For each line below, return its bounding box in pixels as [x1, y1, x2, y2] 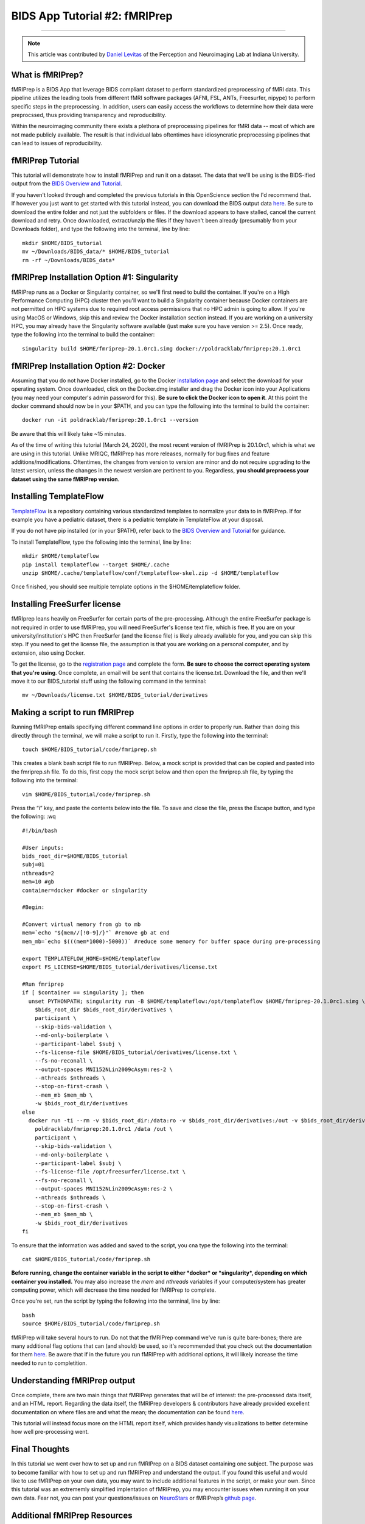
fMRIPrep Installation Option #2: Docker [11, 360, 165, 371]
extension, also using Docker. [11, 649, 85, 657]
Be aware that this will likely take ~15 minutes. [11, 430, 126, 437]
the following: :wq [11, 813, 56, 820]
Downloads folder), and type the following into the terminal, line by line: [11, 226, 190, 233]
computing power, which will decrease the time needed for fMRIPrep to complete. [11, 1286, 216, 1294]
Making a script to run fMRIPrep [11, 707, 134, 717]
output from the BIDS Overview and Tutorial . [11, 180, 122, 187]
